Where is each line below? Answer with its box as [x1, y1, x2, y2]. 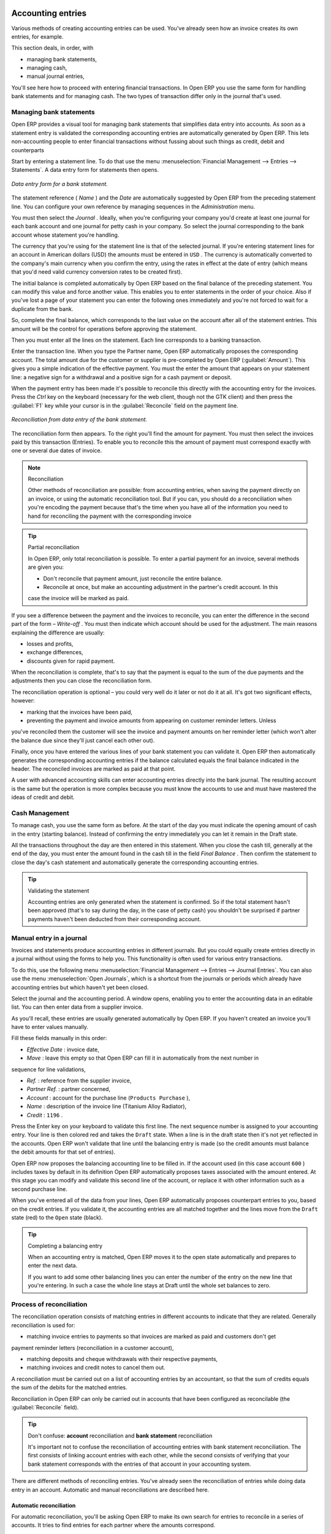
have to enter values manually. [11, 1023, 89, 1031]
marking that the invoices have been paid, [26, 708, 133, 715]
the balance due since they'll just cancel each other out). [11, 736, 155, 744]
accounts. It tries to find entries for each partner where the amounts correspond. [11, 1522, 216, 1529]
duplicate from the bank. [11, 305, 74, 312]
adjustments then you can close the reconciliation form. [11, 677, 152, 684]
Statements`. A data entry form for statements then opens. [11, 166, 159, 174]
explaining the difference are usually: [11, 629, 105, 636]
